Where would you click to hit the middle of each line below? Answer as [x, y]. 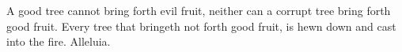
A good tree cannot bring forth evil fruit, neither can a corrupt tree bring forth [199, 10]
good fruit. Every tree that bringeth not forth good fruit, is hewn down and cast [201, 26]
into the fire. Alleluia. [59, 41]
